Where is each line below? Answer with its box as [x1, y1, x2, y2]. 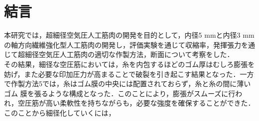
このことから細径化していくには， [4, 107, 116, 118]
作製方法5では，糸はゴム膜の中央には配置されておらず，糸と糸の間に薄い [10, 78, 251, 89]
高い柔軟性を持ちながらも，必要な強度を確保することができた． [45, 98, 255, 108]
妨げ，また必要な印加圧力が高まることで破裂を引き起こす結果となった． [4, 68, 240, 79]
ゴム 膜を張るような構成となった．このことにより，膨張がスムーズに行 [4, 88, 236, 98]
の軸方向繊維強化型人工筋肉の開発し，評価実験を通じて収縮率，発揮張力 [4, 39, 241, 50]
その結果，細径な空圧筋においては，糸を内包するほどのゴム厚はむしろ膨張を [4, 59, 255, 69]
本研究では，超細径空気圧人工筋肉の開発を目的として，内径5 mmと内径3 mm [4, 30, 255, 40]
